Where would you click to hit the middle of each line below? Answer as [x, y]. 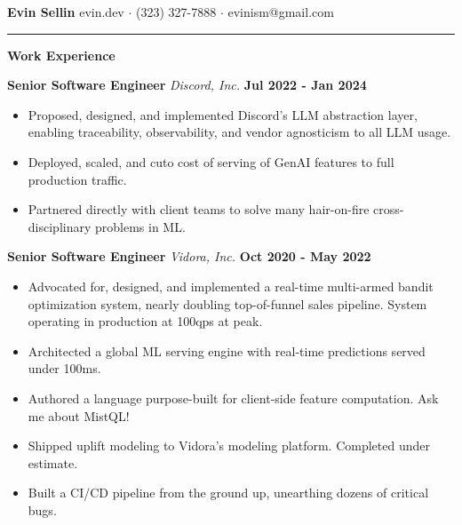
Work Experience [61, 55]
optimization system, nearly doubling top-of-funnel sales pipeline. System [227, 303]
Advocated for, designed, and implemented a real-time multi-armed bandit [231, 286]
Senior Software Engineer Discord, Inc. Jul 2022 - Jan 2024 [187, 85]
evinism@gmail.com [281, 12]
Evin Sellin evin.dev [66, 12]
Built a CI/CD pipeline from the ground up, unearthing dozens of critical [228, 493]
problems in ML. [140, 226]
